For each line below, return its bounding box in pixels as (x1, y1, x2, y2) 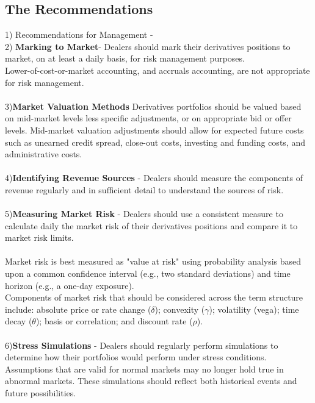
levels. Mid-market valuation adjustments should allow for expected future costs (5, 123, 304, 136)
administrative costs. (5, 148, 82, 160)
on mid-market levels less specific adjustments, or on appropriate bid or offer (5, 112, 292, 124)
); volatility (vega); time (209, 302, 299, 315)
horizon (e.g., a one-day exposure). (5, 279, 134, 291)
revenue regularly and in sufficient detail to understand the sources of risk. (5, 183, 284, 196)
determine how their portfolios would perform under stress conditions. (5, 351, 267, 363)
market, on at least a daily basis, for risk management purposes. (5, 52, 245, 65)
